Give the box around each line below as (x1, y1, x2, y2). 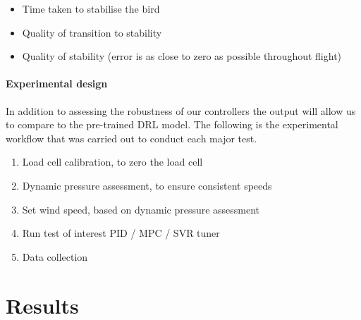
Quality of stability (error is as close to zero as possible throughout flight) (22, 49, 342, 63)
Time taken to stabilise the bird (22, 1, 160, 16)
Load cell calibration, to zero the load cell (22, 154, 203, 169)
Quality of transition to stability (22, 25, 162, 39)
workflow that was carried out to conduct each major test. (6, 130, 257, 145)
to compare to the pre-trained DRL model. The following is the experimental (6, 117, 338, 132)
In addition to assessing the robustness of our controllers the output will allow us (6, 103, 356, 118)
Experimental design (6, 76, 108, 91)
